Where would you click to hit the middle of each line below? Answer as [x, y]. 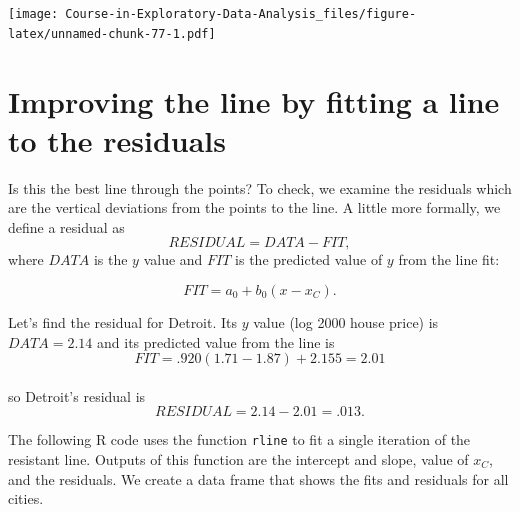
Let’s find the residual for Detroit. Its [123, 322]
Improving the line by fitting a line [254, 100]
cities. [26, 498]
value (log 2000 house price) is [346, 322]
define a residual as [66, 226]
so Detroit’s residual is [77, 395]
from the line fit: [449, 259]
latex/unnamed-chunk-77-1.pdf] [112, 33]
